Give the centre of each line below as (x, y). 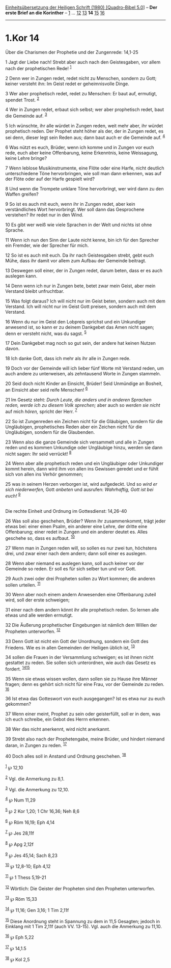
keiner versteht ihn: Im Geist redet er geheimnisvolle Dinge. (67, 84)
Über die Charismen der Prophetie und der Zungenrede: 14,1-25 (72, 52)
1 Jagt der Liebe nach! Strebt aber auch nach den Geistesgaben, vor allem (83, 62)
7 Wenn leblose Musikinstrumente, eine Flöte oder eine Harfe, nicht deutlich (85, 168)
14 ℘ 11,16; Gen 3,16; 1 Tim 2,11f (37, 909)
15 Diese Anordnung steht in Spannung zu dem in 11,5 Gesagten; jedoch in (83, 921)
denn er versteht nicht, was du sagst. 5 (46, 333)
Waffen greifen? (22, 194)
